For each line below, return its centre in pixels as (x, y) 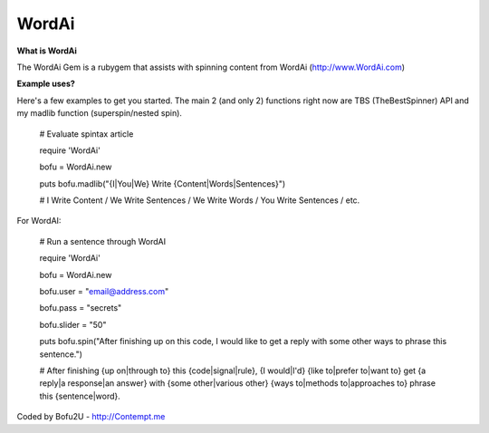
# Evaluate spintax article (86, 134)
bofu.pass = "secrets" (81, 308)
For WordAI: (39, 221)
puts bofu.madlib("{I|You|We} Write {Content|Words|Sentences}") (163, 183)
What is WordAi (47, 51)
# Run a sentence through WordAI (103, 241)
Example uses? (46, 84)
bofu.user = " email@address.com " (104, 292)
